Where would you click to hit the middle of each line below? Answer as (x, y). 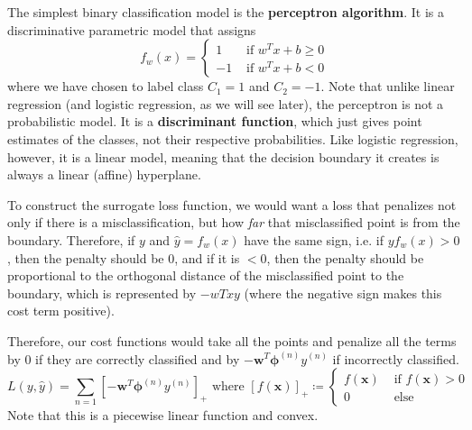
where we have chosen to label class (106, 86)
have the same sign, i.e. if (314, 239)
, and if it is (207, 257)
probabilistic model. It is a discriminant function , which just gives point (215, 121)
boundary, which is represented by (102, 293)
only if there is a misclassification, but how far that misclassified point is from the (234, 222)
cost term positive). (61, 311)
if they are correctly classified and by (138, 358)
